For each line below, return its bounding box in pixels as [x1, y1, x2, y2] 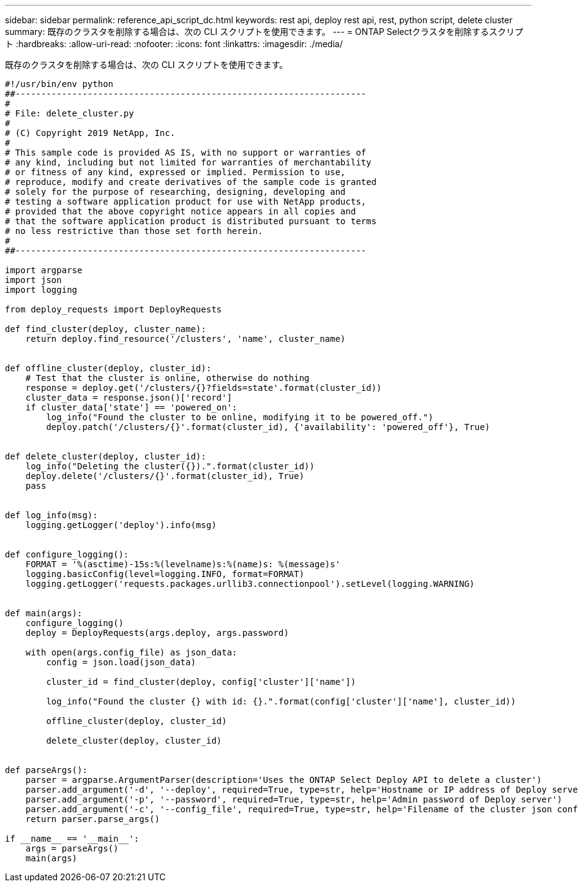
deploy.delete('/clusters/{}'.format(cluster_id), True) [25, 471, 304, 481]
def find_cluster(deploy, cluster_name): [5, 324, 206, 334]
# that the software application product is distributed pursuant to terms [5, 216, 377, 226]
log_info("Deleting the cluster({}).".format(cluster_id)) [25, 461, 315, 471]
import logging [5, 285, 78, 295]
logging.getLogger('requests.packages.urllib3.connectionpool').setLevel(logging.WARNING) [25, 579, 475, 589]
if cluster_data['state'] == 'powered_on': [25, 402, 238, 412]
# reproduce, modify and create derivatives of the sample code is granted [5, 177, 377, 187]
